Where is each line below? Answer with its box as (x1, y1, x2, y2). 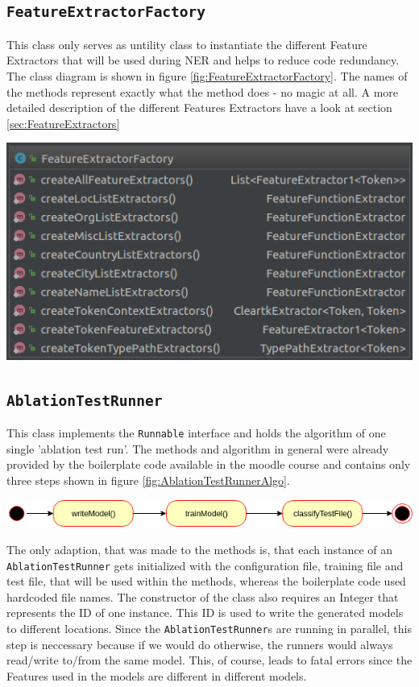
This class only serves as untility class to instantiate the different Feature (6, 35, 367, 52)
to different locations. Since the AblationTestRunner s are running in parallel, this (6, 619, 413, 636)
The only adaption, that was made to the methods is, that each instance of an (6, 540, 393, 557)
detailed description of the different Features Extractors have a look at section (6, 99, 392, 116)
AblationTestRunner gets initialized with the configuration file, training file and (6, 557, 404, 573)
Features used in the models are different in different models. (6, 667, 307, 684)
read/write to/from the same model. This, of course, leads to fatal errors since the (6, 652, 413, 668)
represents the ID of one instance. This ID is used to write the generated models (6, 604, 404, 621)
